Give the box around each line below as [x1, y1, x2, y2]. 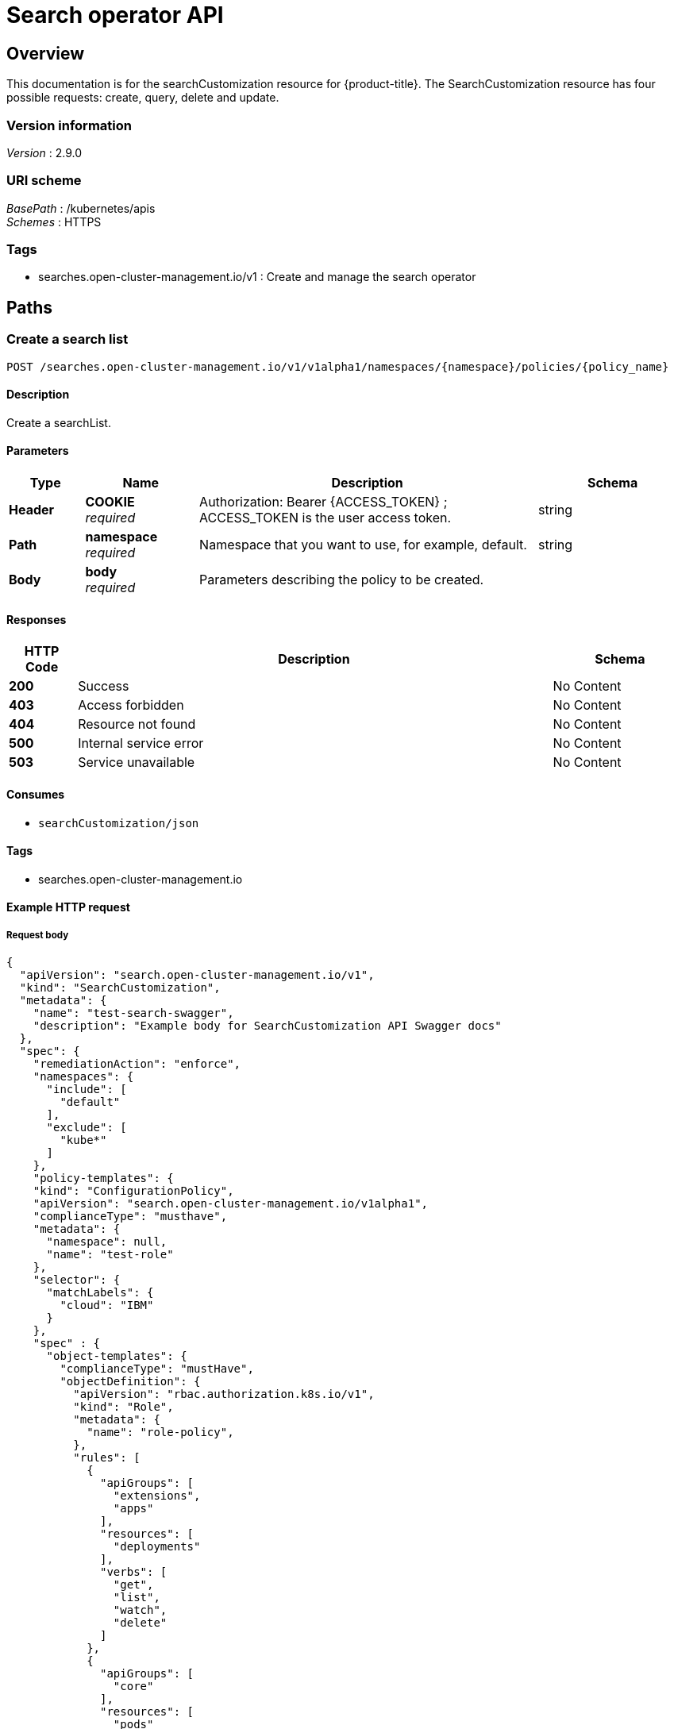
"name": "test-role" [46, 1248, 174, 1261]
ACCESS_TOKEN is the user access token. [199, 510, 452, 526]
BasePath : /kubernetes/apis [6, 201, 156, 215]
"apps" [113, 1502, 154, 1515]
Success [78, 678, 129, 695]
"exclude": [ [46, 1121, 127, 1134]
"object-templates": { [46, 1350, 187, 1363]
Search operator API [6, 2, 224, 29]
